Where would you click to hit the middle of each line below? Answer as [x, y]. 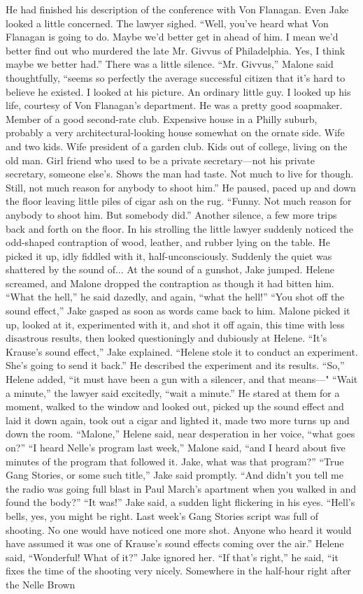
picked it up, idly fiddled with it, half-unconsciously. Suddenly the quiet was [169, 255]
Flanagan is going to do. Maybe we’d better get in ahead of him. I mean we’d [172, 37]
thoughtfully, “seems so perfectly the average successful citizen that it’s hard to [176, 77]
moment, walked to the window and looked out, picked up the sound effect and [175, 406]
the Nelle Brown [41, 584]
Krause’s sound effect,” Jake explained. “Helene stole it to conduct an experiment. [182, 351]
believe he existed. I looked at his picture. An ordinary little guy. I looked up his [178, 91]
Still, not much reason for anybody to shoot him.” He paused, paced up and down [181, 187]
